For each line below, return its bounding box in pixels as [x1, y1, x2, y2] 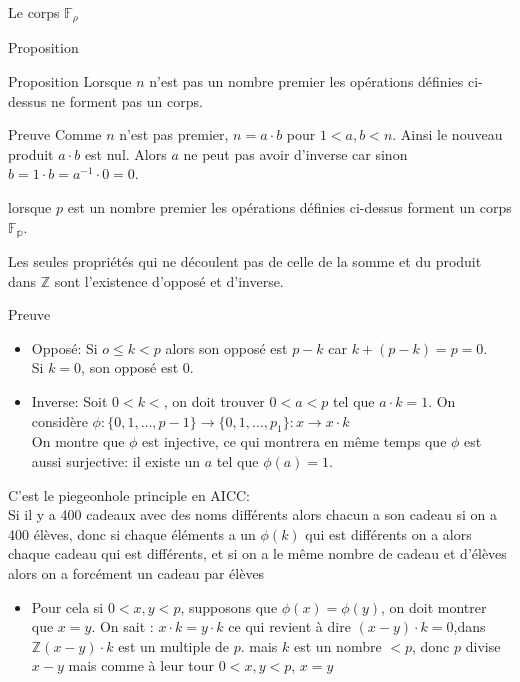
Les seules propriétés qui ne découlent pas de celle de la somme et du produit [8, 251, 482, 272]
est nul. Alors [84, 143, 167, 164]
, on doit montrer [380, 596, 487, 617]
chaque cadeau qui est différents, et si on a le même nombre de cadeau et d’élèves [8, 543, 507, 564]
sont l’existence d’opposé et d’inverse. [54, 270, 284, 291]
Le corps [8, 2, 60, 22]
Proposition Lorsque [8, 71, 132, 92]
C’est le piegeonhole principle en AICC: [8, 484, 250, 505]
